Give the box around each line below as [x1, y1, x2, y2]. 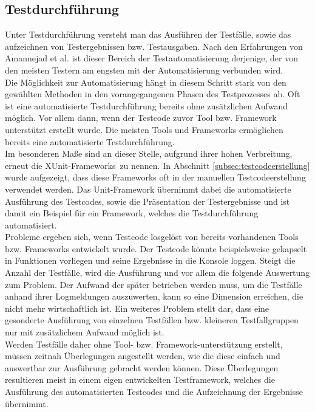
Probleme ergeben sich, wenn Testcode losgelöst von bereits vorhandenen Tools [5, 230, 299, 243]
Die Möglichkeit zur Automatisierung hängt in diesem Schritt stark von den [5, 75, 286, 88]
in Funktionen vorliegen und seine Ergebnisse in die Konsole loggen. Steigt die [5, 254, 296, 267]
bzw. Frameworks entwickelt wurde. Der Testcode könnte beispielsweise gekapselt [5, 242, 307, 255]
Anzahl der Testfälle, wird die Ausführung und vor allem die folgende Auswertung [5, 266, 310, 279]
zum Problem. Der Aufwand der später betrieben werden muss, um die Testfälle [5, 278, 302, 290]
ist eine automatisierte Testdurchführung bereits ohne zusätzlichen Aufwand [5, 99, 288, 112]
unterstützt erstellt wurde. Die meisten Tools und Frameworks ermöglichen [5, 123, 283, 136]
